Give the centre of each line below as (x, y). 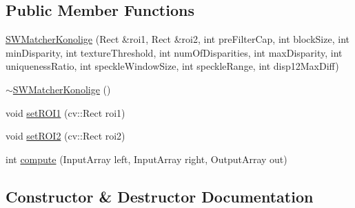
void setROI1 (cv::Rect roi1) (65, 112)
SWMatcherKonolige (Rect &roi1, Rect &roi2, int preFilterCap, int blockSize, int (177, 39)
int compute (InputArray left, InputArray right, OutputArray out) (146, 159)
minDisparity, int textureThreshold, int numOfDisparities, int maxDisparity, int (174, 52)
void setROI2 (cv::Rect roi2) (65, 136)
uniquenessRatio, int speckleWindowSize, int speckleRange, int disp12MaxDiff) (172, 66)
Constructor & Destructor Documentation (160, 196)
